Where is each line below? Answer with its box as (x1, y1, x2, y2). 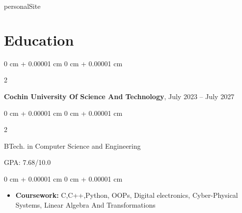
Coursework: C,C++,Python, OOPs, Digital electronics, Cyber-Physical (15, 190, 238, 200)
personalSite (4, 1, 41, 11)
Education (4, 29, 74, 50)
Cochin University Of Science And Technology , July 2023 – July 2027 (4, 91, 235, 101)
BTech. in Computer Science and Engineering (4, 140, 141, 151)
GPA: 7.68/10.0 (4, 157, 51, 167)
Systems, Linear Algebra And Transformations (15, 200, 156, 210)
